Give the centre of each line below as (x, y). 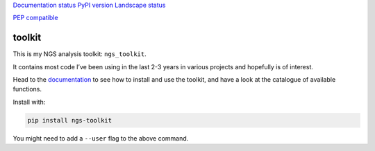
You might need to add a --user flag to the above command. (101, 138)
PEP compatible (35, 18)
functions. (27, 89)
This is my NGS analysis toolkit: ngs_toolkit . (80, 54)
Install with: (29, 102)
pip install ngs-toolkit (70, 120)
